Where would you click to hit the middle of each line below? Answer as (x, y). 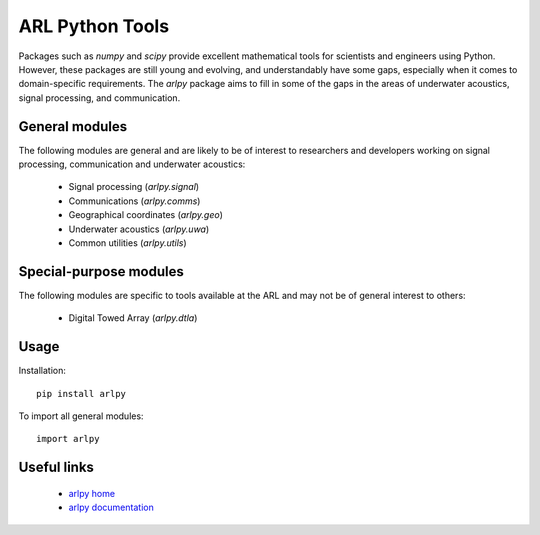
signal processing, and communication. (99, 97)
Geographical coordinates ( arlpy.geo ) (146, 215)
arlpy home (91, 493)
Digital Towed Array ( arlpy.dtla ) (133, 318)
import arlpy (68, 439)
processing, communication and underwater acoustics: (132, 164)
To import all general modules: (81, 416)
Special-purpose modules (101, 271)
